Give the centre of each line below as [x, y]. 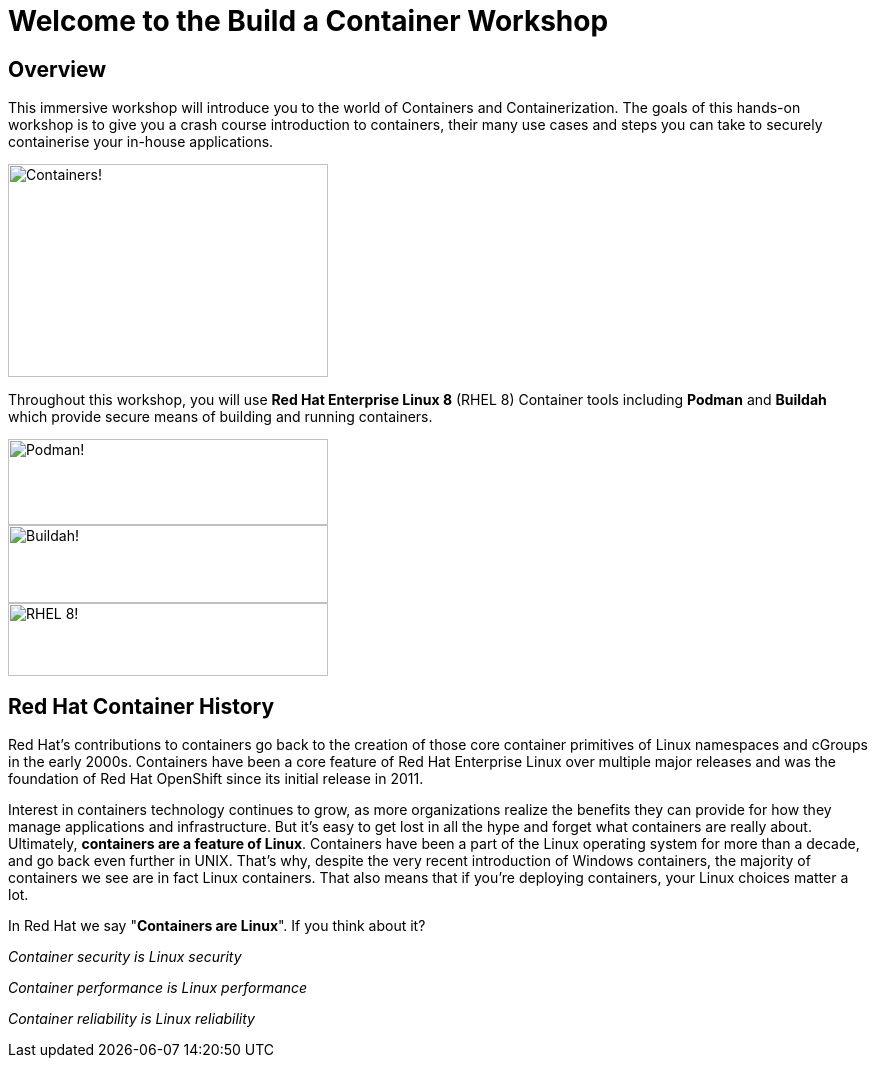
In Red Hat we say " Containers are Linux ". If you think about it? [217, 926]
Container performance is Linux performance [158, 988]
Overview [57, 69]
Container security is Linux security [125, 957]
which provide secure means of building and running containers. [220, 417]
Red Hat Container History [141, 706]
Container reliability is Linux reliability [131, 1019]
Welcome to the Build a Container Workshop [308, 21]
